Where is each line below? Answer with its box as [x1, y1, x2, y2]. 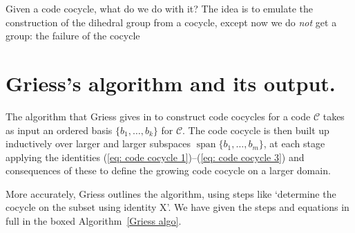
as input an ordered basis [6, 122, 113, 137]
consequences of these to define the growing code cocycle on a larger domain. [6, 163, 331, 178]
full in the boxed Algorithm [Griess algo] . [6, 214, 182, 228]
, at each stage [263, 136, 325, 151]
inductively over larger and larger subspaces [6, 136, 191, 151]
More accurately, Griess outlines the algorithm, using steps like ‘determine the [6, 186, 336, 201]
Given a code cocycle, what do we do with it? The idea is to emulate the [6, 1, 313, 15]
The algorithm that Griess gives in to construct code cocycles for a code [6, 109, 311, 123]
